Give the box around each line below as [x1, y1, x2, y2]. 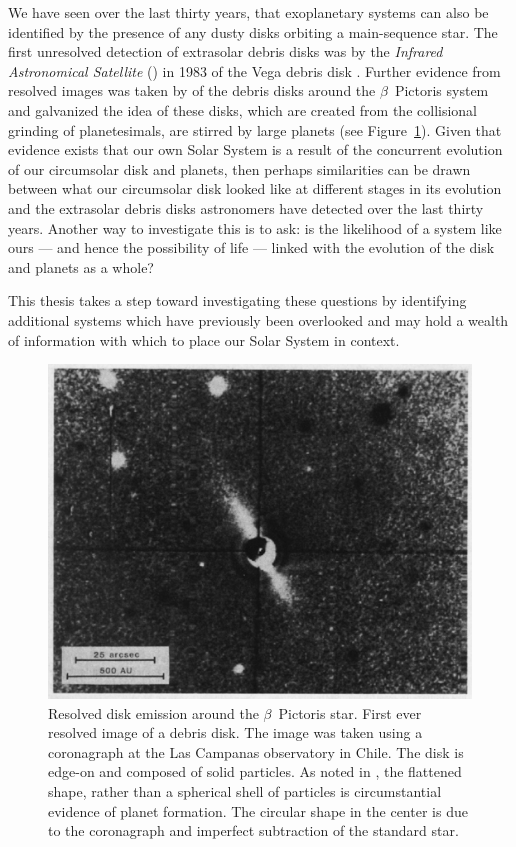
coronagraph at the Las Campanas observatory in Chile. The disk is [48, 741, 464, 762]
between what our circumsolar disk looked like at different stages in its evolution [8, 178, 502, 199]
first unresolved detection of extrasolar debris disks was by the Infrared [8, 41, 443, 62]
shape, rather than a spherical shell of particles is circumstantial [48, 781, 442, 802]
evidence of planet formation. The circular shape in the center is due [48, 800, 468, 821]
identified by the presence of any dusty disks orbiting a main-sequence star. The [8, 21, 498, 42]
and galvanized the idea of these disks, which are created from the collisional [8, 99, 478, 120]
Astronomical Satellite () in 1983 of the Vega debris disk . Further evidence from [8, 60, 501, 81]
